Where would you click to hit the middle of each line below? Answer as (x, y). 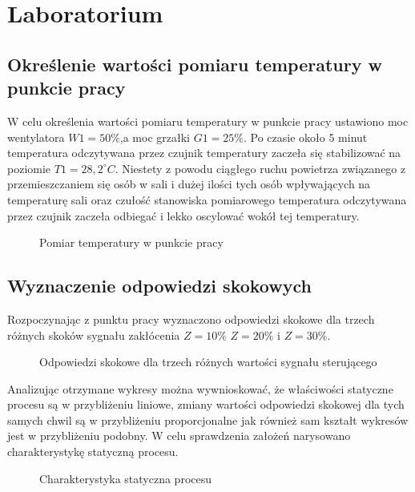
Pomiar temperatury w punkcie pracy (131, 242)
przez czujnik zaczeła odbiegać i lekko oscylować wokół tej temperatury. (183, 215)
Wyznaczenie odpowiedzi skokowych (159, 286)
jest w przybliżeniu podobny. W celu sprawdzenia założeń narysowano (179, 436)
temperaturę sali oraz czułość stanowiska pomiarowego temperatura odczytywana (207, 199)
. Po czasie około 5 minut (306, 137)
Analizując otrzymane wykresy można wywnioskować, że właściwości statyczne (200, 388)
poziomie (29, 168)
